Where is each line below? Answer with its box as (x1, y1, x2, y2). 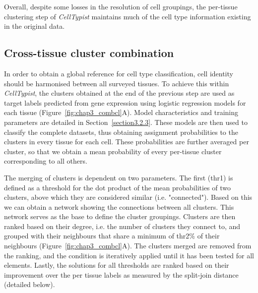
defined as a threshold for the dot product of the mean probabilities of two (4, 182, 231, 192)
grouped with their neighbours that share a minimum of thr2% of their (4, 231, 220, 241)
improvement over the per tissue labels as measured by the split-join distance (4, 269, 239, 280)
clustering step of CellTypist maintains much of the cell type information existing (4, 11, 251, 21)
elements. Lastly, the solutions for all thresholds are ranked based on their (4, 260, 229, 270)
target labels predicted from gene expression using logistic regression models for (4, 97, 246, 108)
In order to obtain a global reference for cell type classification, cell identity (4, 68, 233, 78)
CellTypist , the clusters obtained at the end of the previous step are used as (4, 88, 235, 98)
